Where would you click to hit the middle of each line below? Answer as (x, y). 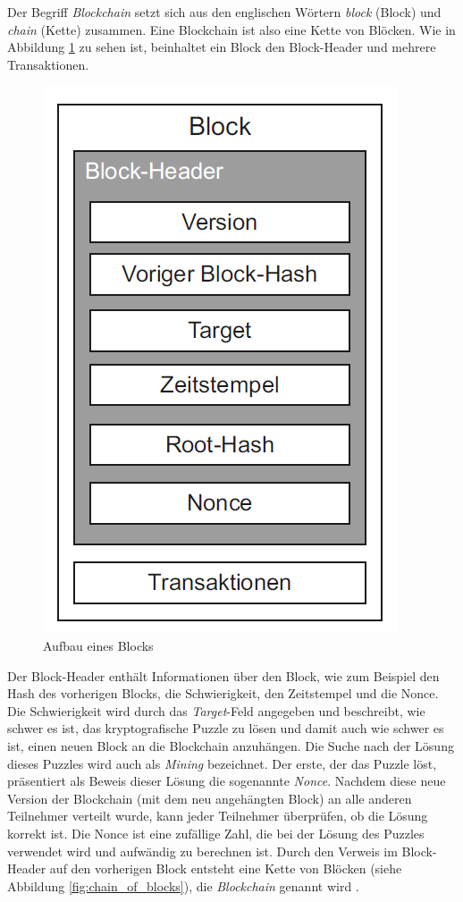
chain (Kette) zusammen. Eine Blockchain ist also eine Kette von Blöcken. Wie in (231, 29)
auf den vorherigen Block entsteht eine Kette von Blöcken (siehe (226, 868)
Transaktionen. (48, 64)
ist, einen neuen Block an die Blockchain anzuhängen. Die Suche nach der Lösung (231, 745)
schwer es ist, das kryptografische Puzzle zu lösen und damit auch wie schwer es (226, 728)
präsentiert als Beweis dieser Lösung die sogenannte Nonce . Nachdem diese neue (227, 781)
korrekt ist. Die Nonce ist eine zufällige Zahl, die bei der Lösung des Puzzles (216, 833)
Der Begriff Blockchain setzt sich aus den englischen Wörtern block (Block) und (224, 12)
